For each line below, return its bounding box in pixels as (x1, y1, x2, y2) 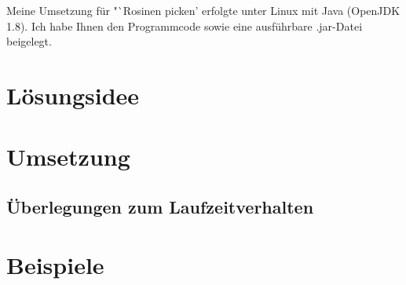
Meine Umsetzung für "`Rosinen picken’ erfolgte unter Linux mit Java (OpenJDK (6, 2, 401, 18)
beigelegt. (6, 33, 52, 49)
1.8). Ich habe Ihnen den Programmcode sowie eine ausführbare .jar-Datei (6, 17, 363, 34)
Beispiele (6, 248, 104, 280)
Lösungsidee (6, 79, 140, 111)
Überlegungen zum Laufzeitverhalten (6, 194, 314, 218)
